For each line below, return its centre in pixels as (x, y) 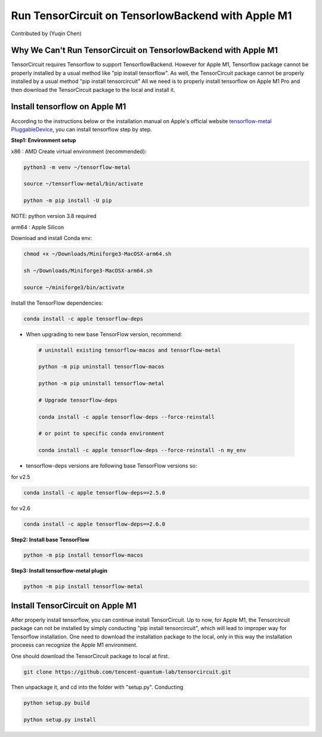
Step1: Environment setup (44, 140)
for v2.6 (21, 508)
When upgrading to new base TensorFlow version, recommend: (104, 334)
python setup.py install (60, 720)
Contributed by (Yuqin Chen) (46, 33)
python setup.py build (57, 703)
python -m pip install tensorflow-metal (83, 586)
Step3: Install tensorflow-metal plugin (59, 571)
